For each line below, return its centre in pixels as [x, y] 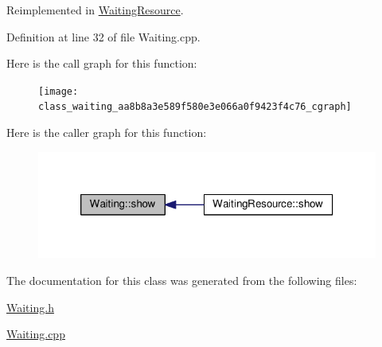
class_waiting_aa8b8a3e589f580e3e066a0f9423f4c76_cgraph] [195, 107]
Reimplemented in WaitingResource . [95, 10]
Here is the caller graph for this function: [107, 133]
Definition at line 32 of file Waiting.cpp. [103, 36]
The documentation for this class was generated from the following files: [182, 280]
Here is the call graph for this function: [102, 63]
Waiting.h [30, 307]
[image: [58, 91]
